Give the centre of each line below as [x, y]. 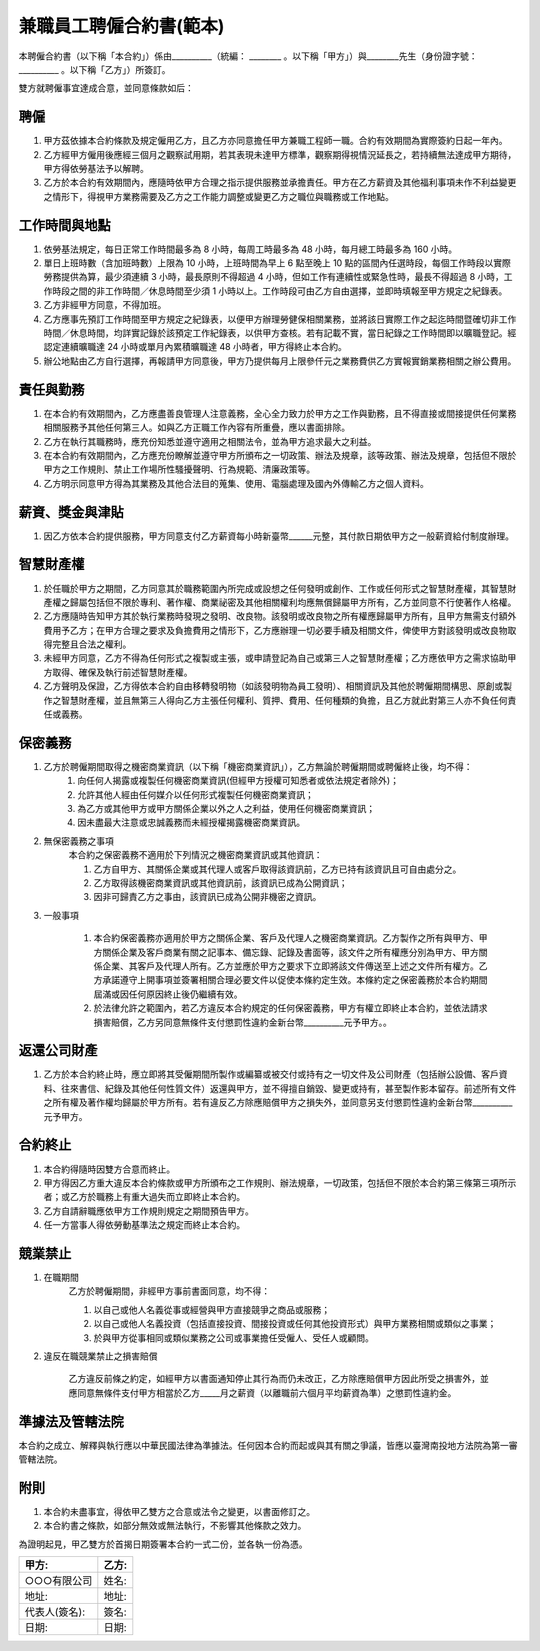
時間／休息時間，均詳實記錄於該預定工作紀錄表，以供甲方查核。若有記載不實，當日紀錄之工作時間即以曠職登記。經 [280, 333]
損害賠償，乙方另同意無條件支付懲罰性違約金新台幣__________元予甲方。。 [242, 1022]
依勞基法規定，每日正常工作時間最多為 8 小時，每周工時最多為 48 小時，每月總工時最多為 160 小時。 [250, 249]
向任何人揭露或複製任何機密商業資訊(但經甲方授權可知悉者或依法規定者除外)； [238, 781]
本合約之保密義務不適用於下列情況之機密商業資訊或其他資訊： [195, 855]
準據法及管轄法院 [71, 1421]
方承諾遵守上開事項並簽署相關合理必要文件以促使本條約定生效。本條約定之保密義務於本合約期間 [290, 980]
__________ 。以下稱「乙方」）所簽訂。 [94, 69]
